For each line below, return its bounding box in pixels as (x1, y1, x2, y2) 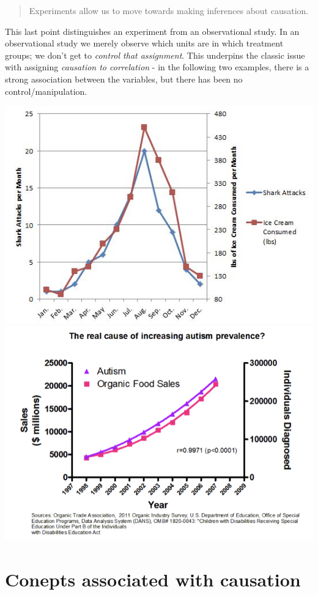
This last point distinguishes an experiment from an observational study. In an (5, 24, 300, 37)
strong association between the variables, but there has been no (5, 72, 243, 85)
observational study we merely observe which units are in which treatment (5, 37, 284, 50)
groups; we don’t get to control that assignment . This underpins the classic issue (5, 48, 305, 61)
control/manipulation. (5, 84, 87, 97)
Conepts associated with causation (5, 567, 301, 592)
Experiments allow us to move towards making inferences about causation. (29, 4, 309, 17)
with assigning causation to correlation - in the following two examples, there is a (5, 61, 309, 73)
